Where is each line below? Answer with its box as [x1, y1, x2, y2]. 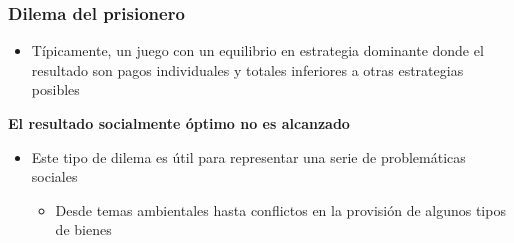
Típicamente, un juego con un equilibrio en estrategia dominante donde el [31, 40, 484, 61]
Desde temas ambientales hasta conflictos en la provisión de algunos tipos [55, 199, 506, 220]
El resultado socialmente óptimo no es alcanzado [8, 113, 350, 133]
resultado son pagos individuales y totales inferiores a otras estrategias [31, 59, 464, 80]
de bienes [55, 219, 112, 240]
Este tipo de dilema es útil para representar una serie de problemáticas [31, 146, 466, 167]
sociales [31, 166, 78, 187]
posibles [31, 79, 80, 100]
